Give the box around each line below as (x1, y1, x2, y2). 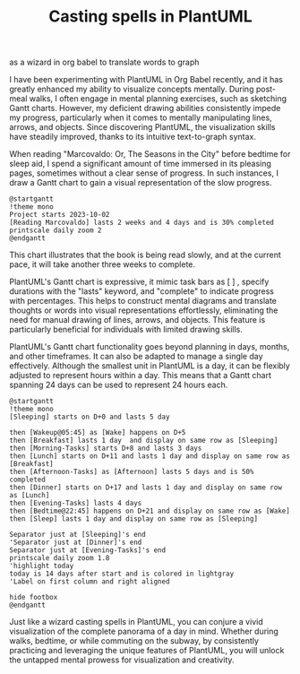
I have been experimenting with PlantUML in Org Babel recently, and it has (9, 74, 284, 85)
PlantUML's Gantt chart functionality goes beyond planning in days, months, (9, 341, 290, 352)
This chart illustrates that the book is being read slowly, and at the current (9, 249, 282, 261)
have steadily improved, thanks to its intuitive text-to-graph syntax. (9, 132, 257, 143)
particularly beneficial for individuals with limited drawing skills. (9, 324, 244, 335)
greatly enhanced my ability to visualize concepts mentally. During (9, 83, 254, 95)
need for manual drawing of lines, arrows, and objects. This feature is (9, 315, 266, 325)
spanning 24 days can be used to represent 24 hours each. (9, 379, 228, 391)
